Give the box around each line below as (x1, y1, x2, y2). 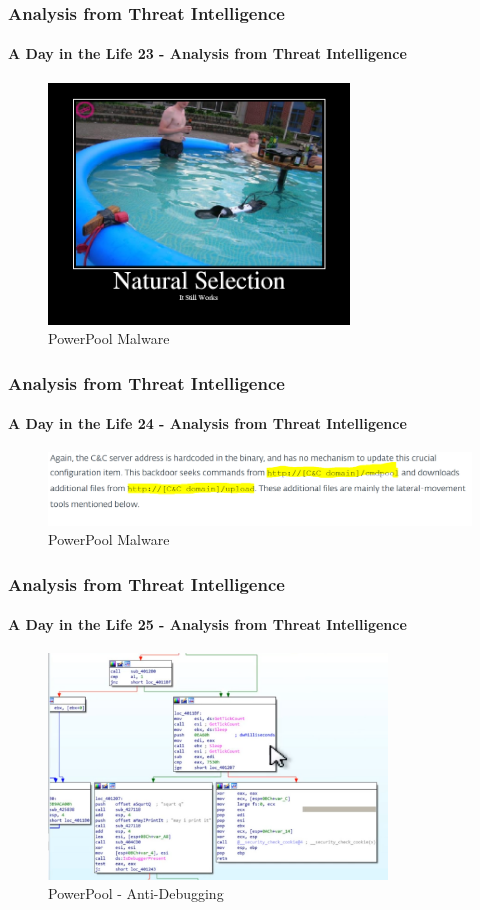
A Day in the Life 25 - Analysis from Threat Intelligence (8, 614, 407, 635)
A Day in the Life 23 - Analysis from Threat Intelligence (8, 43, 407, 64)
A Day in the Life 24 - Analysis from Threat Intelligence (8, 413, 407, 434)
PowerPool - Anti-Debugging (48, 883, 224, 904)
